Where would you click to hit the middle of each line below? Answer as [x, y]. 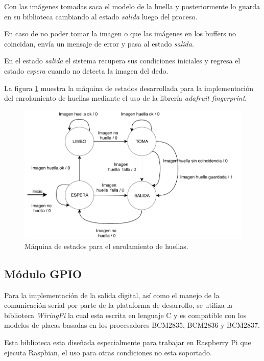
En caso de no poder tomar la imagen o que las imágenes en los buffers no [120, 33]
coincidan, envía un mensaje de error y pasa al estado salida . [99, 43]
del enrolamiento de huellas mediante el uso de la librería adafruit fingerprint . [126, 98]
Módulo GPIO [43, 273]
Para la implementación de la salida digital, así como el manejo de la [112, 295]
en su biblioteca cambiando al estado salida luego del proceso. [101, 16]
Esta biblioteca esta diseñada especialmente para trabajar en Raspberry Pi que [128, 342]
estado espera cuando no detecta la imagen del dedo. [86, 70]
